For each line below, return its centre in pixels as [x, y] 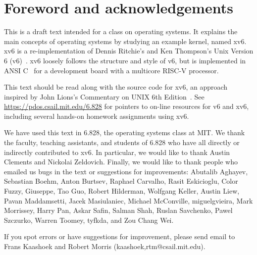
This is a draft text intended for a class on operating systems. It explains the [121, 31]
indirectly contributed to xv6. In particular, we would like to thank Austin [117, 152]
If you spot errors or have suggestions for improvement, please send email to [120, 236]
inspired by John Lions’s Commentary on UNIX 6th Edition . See [104, 96]
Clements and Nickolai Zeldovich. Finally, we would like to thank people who [121, 162]
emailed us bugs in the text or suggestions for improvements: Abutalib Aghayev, [126, 171]
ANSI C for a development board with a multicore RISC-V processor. [111, 70]
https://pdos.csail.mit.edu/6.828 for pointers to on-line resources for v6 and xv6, [127, 106]
